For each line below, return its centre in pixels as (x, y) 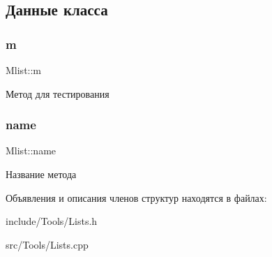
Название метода (41, 174)
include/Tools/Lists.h (52, 221)
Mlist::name (31, 150)
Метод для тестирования (58, 93)
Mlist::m (24, 70)
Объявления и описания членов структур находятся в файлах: (136, 197)
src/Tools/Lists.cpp (47, 244)
